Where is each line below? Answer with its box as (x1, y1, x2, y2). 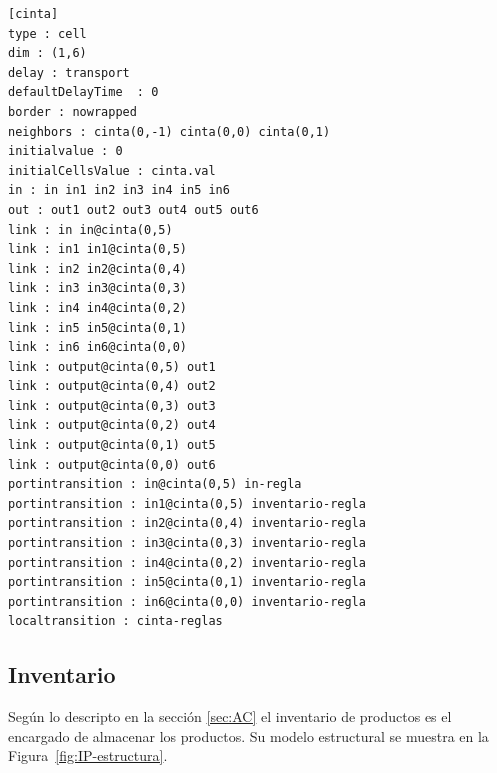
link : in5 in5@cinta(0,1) (8, 320, 187, 335)
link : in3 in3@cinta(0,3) (8, 281, 187, 296)
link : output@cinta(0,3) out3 (8, 398, 216, 413)
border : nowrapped (8, 104, 137, 119)
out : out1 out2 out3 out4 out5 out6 (8, 202, 259, 217)
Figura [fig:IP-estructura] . (8, 745, 168, 766)
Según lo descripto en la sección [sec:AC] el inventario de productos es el (8, 706, 452, 727)
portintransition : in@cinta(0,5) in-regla (8, 477, 302, 492)
